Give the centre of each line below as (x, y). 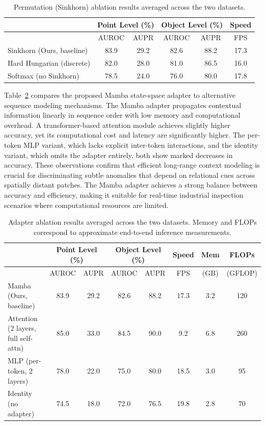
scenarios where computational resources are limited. (86, 205)
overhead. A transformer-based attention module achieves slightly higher (117, 125)
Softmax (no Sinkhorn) (44, 75)
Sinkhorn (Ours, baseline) (48, 50)
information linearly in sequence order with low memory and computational (122, 115)
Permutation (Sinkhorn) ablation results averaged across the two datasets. (130, 7)
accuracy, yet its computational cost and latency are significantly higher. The (125, 135)
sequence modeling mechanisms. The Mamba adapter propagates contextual (123, 105)
